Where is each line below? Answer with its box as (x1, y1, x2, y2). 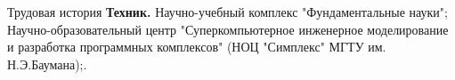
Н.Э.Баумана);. (7, 54, 87, 73)
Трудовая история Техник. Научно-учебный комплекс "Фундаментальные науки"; (7, 3, 448, 20)
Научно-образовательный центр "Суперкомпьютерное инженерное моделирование (7, 20, 449, 38)
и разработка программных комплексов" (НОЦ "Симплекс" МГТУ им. (7, 37, 386, 56)
